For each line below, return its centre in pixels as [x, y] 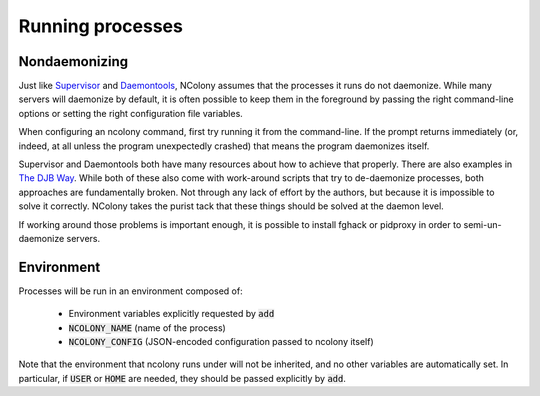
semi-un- [482, 224]
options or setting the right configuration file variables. [131, 113]
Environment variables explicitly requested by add [171, 314]
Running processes [101, 26]
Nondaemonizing [73, 61]
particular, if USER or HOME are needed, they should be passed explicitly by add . [182, 378]
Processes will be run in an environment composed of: [131, 291]
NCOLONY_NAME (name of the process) [147, 327]
